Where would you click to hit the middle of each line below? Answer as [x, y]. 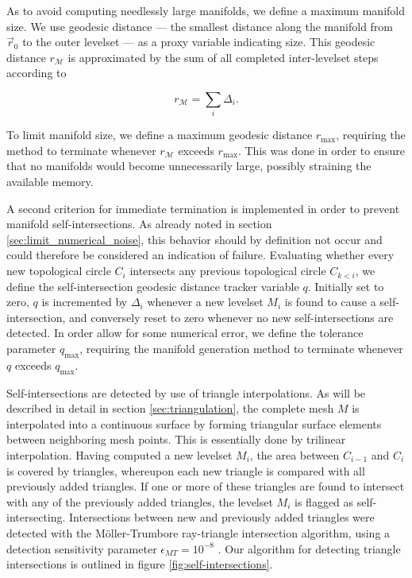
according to [37, 73]
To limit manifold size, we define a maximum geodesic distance [160, 135]
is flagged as [324, 501]
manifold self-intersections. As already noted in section [139, 224]
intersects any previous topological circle [228, 271]
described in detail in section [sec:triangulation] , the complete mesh [170, 408]
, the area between [295, 454]
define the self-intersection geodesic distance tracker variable [153, 286]
